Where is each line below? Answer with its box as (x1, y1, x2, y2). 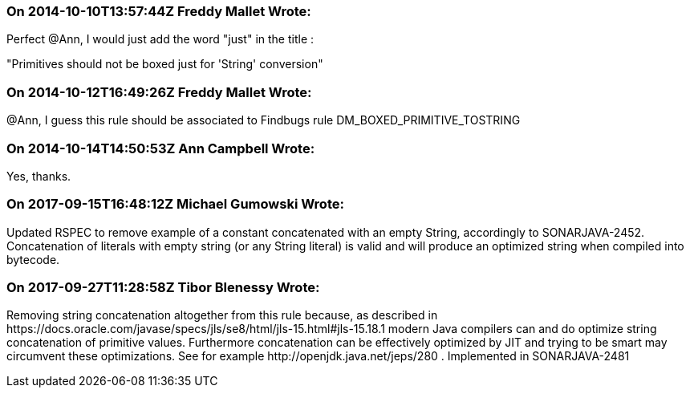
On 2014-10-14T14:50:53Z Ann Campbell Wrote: (6, 140, 315, 156)
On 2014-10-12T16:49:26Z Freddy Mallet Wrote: (6, 83, 312, 100)
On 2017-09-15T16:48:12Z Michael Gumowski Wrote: (6, 196, 344, 213)
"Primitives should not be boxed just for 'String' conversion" (6, 57, 323, 71)
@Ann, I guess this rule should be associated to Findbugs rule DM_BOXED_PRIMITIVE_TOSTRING (6, 113, 521, 128)
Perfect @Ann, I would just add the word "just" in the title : (6, 32, 315, 47)
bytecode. (6, 252, 60, 266)
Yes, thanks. (6, 169, 71, 183)
